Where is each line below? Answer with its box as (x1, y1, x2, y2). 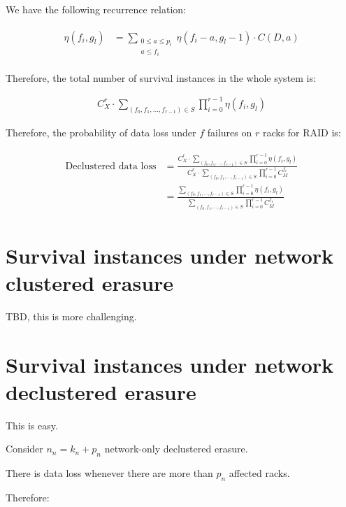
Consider (6, 441, 43, 456)
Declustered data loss (65, 161, 157, 171)
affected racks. (229, 466, 290, 480)
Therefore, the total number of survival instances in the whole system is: (6, 70, 316, 85)
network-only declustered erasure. (104, 441, 248, 456)
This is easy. (6, 417, 58, 432)
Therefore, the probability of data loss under (6, 124, 196, 139)
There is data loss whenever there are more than (6, 466, 213, 480)
